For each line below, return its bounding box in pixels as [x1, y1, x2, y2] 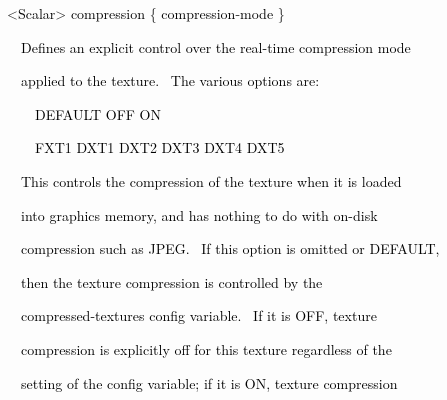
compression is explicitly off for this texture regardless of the [20, 338, 392, 359]
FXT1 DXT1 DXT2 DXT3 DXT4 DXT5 [34, 137, 285, 158]
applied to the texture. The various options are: [20, 70, 320, 91]
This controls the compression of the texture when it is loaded [20, 170, 402, 191]
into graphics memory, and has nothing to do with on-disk [20, 204, 378, 225]
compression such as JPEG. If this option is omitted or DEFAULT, [20, 238, 440, 259]
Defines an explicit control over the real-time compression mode [20, 36, 411, 57]
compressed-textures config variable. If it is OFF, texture [20, 305, 377, 326]
